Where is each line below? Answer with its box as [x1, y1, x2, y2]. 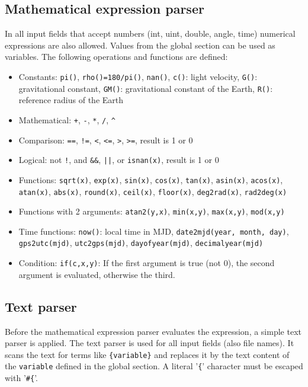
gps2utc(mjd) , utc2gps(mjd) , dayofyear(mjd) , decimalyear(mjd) [18, 236, 264, 249]
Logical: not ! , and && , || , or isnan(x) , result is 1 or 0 [18, 153, 219, 166]
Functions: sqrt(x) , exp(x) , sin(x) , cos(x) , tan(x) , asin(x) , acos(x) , [18, 173, 283, 185]
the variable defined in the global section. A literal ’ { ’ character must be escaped [5, 360, 303, 372]
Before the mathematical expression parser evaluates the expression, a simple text [5, 325, 301, 337]
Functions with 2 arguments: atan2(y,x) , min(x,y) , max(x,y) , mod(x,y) [18, 205, 285, 218]
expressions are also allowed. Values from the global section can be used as [5, 39, 275, 51]
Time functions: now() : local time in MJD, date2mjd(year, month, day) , [18, 225, 289, 237]
